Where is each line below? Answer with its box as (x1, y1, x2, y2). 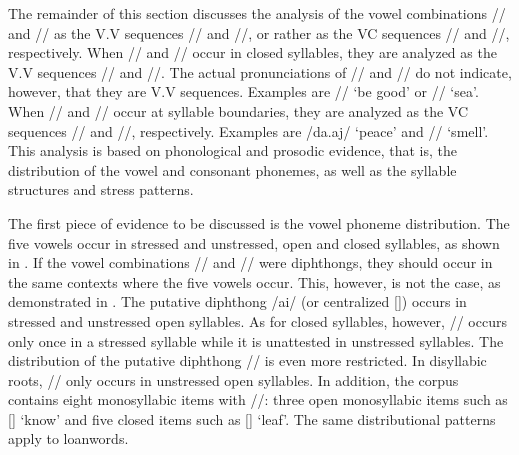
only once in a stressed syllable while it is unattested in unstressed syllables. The (8, 330, 504, 351)
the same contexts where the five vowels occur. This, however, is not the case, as (8, 271, 501, 292)
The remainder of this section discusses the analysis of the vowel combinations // (8, 3, 506, 23)
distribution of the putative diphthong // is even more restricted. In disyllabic (8, 350, 487, 371)
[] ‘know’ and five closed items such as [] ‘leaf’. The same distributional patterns (8, 408, 496, 429)
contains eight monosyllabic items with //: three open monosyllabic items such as (8, 389, 508, 410)
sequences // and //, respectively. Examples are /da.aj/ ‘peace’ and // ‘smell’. (8, 120, 489, 141)
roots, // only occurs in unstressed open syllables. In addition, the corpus (8, 369, 459, 390)
